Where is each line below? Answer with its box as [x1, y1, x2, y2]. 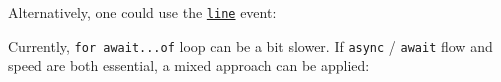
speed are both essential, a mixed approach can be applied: [8, 55, 370, 76]
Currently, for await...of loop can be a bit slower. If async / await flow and [8, 35, 493, 56]
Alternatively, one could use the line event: [8, 2, 277, 22]
